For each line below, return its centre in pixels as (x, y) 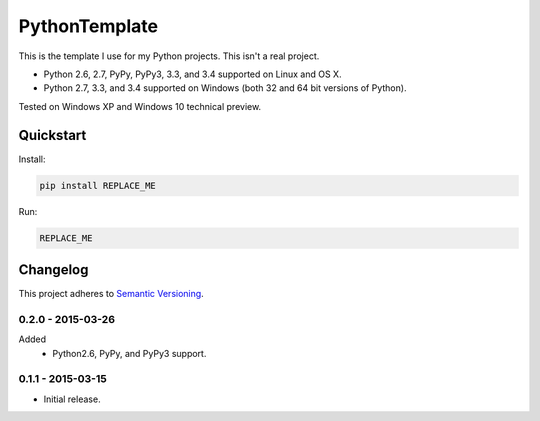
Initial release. (72, 399)
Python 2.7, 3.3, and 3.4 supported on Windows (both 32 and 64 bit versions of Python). (225, 88)
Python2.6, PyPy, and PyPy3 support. (129, 353)
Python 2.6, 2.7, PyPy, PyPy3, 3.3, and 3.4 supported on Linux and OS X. (192, 74)
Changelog (53, 269)
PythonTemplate (88, 26)
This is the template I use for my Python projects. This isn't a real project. (169, 56)
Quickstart (52, 135)
